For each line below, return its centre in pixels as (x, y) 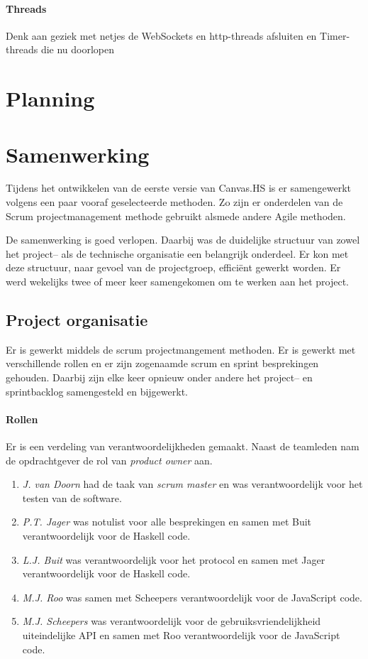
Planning (50, 98)
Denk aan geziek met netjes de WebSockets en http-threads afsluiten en (161, 35)
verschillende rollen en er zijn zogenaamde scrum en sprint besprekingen (162, 363)
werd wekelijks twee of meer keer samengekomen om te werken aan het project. (178, 282)
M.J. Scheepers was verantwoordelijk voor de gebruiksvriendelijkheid (172, 621)
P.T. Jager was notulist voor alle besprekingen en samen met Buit (167, 522)
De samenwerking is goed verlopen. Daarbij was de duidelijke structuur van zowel (183, 240)
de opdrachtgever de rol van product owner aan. (109, 460)
